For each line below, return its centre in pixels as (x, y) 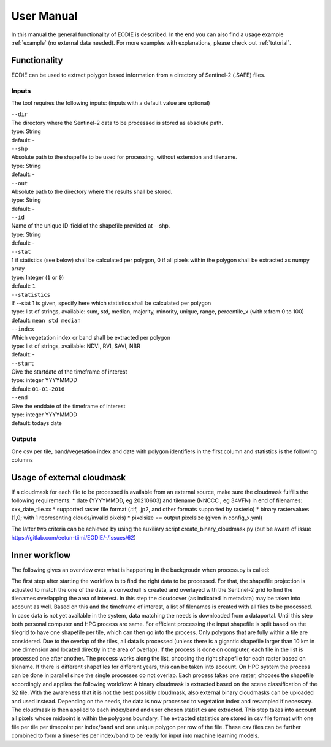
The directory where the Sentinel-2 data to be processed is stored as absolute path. (117, 123)
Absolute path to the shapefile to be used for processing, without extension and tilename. (124, 157)
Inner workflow (41, 555)
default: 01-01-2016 (38, 389)
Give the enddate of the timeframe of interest (68, 406)
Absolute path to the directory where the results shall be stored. (92, 191)
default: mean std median (46, 320)
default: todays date (37, 423)
